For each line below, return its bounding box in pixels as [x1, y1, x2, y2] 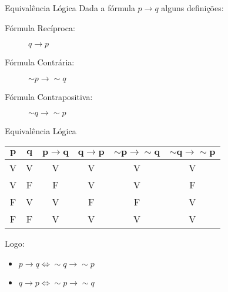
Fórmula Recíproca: [5, 21, 75, 34]
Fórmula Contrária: [5, 56, 75, 68]
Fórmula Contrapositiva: [5, 90, 93, 102]
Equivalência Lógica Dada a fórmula [5, 2, 135, 14]
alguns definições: [161, 2, 224, 14]
